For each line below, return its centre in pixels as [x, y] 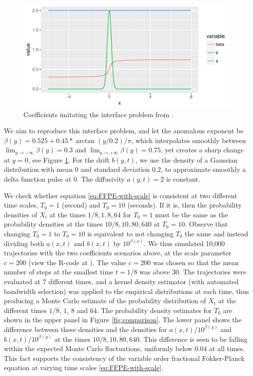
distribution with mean [38, 169]
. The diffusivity [101, 179]
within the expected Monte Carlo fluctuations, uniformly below [98, 348]
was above [155, 272]
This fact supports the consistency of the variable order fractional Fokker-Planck [124, 358]
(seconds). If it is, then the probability [185, 205]
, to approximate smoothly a [203, 169]
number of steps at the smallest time [59, 272]
